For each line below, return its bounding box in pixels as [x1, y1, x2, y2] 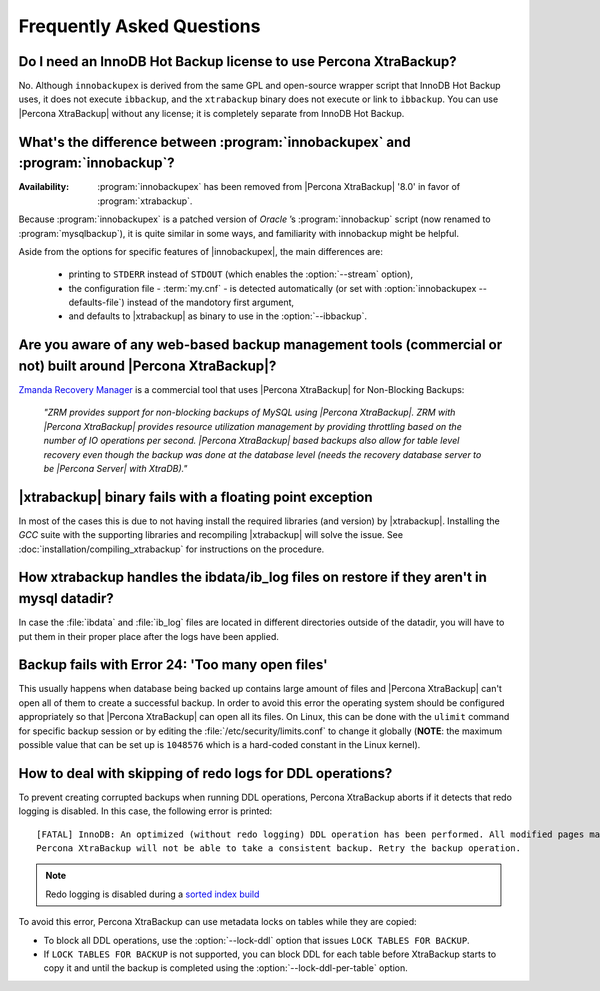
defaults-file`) [68, 296, 125, 309]
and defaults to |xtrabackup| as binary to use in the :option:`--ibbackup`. [68, 310, 367, 322]
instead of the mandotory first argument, [126, 296, 295, 309]
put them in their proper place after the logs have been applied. [18, 630, 280, 642]
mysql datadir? [18, 590, 114, 607]
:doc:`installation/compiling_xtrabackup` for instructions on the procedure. [18, 543, 325, 555]
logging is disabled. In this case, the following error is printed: [18, 805, 273, 817]
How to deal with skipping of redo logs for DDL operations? [18, 765, 393, 782]
